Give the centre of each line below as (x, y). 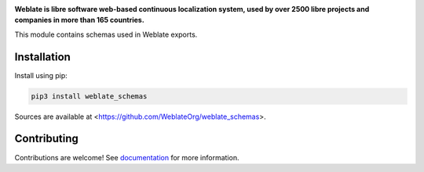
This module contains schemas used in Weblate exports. (106, 34)
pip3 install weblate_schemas (89, 96)
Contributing (46, 139)
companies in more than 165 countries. (79, 20)
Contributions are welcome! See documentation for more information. (127, 157)
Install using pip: (41, 75)
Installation (42, 57)
